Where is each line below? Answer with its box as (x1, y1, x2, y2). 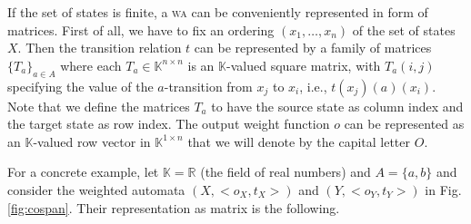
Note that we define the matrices (7, 96, 190, 115)
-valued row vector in (33, 131, 151, 151)
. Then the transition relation (17, 38, 182, 57)
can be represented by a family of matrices (194, 38, 432, 57)
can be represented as (344, 114, 465, 133)
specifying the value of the (7, 76, 154, 95)
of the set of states (352, 20, 456, 39)
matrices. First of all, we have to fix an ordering (7, 20, 275, 39)
